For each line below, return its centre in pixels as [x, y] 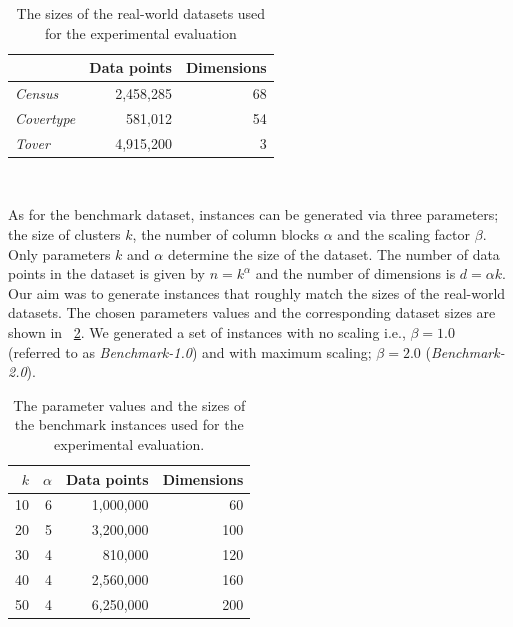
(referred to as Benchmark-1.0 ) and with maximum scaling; [190, 351]
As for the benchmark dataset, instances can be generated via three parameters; [253, 214]
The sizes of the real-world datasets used [141, 13]
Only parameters [59, 253]
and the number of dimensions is [355, 273]
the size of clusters [64, 234]
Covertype [45, 117]
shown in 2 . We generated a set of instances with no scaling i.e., [207, 331]
